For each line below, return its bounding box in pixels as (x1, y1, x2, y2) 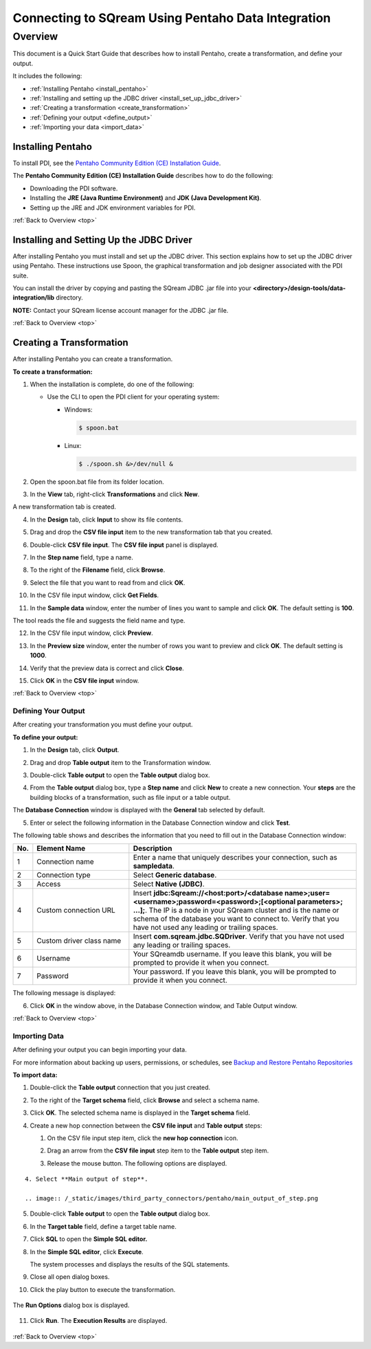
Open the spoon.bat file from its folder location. (30, 478, 164, 486)
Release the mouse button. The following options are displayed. (47, 1159, 227, 1168)
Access (36, 880, 61, 889)
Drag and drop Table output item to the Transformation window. (30, 758, 212, 766)
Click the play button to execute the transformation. (30, 1285, 176, 1293)
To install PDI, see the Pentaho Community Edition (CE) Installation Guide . (12, 159, 221, 168)
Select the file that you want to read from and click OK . (30, 578, 185, 587)
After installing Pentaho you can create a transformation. (12, 355, 173, 364)
